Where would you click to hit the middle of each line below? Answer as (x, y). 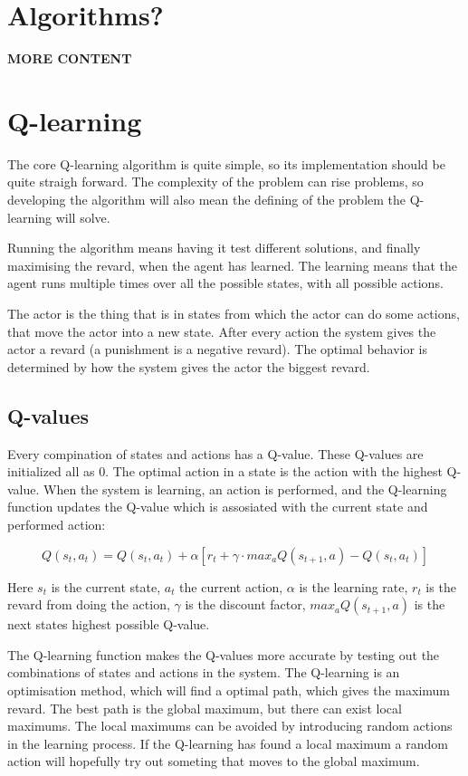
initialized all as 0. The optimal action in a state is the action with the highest (225, 471)
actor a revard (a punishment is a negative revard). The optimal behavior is (218, 349)
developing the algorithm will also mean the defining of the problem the (207, 200)
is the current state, (106, 586)
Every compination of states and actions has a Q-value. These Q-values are (215, 453)
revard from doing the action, (89, 604)
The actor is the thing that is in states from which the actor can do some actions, (234, 313)
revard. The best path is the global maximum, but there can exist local (205, 708)
